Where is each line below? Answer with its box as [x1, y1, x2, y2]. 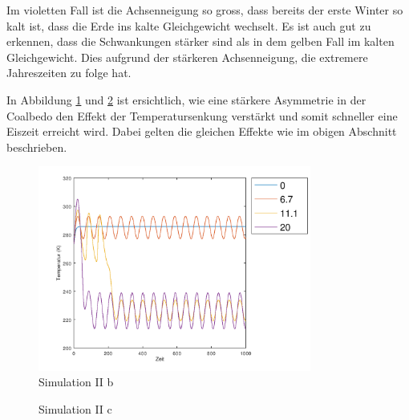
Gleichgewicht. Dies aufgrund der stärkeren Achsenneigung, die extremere [6, 48, 368, 65]
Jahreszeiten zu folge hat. [6, 64, 132, 81]
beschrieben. [6, 138, 67, 155]
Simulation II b [38, 373, 114, 390]
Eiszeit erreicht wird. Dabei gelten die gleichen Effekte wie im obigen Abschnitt [6, 123, 397, 140]
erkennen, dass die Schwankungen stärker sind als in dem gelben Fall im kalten [6, 33, 395, 50]
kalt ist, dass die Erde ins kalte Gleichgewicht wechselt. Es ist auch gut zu [6, 17, 371, 34]
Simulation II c [38, 400, 112, 417]
